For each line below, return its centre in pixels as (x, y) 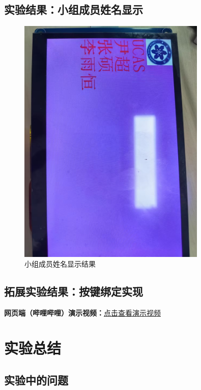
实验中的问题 (36, 380)
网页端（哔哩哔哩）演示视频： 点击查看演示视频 (82, 312)
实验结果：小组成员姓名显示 (74, 9)
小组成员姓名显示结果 (60, 264)
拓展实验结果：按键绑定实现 (74, 291)
